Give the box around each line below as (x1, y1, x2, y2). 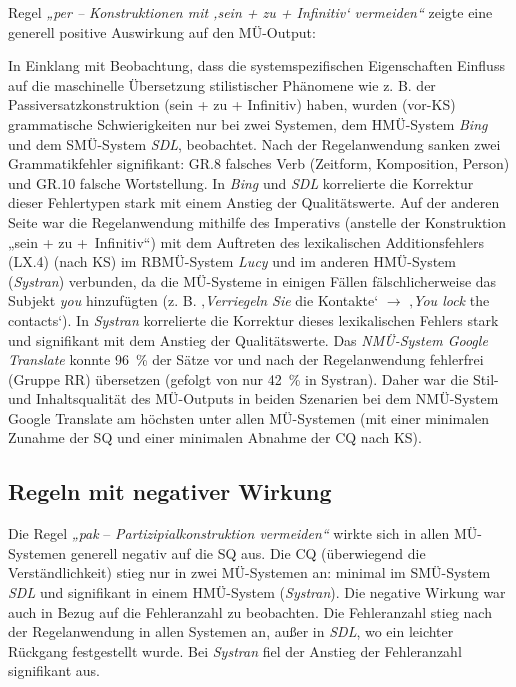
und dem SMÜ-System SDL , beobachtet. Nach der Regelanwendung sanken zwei (8, 133, 501, 154)
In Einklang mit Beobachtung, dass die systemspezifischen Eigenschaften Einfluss (8, 55, 505, 76)
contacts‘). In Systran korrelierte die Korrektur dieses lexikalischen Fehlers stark (8, 309, 499, 330)
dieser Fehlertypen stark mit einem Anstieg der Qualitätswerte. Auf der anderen (8, 192, 500, 213)
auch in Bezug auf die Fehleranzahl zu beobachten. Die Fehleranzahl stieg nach (8, 601, 492, 622)
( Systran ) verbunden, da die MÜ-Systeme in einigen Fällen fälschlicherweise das (8, 270, 497, 291)
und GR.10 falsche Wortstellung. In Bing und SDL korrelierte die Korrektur (8, 172, 474, 193)
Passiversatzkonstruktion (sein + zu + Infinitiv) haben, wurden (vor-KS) (8, 94, 456, 115)
